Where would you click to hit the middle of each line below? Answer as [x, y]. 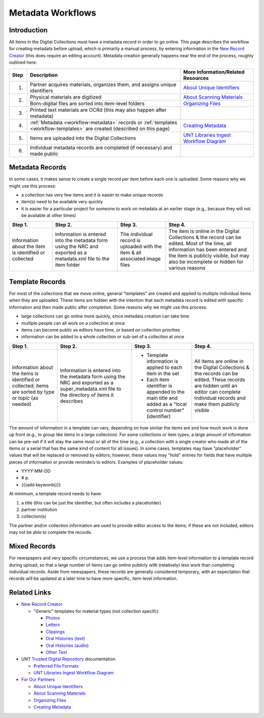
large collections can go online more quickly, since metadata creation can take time [105, 316]
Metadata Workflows [53, 13]
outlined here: [23, 62]
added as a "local [167, 404]
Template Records [37, 282]
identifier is [160, 385]
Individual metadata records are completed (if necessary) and [101, 147]
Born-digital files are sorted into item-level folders [87, 103]
